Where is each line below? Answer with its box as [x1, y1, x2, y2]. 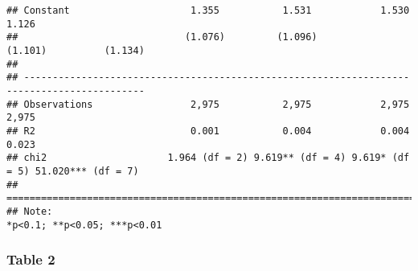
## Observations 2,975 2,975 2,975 [6, 98, 410, 110]
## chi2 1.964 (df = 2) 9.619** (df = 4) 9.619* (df [6, 152, 410, 164]
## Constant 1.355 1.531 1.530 [6, 5, 410, 16]
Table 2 [6, 249, 55, 269]
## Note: [6, 205, 53, 217]
